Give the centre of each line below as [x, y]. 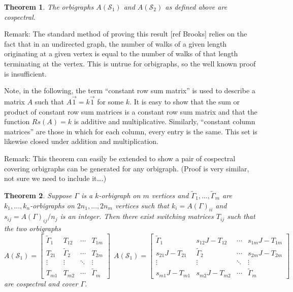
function [17, 121]
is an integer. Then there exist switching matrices [137, 216]
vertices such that [142, 205]
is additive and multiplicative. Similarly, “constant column [165, 121]
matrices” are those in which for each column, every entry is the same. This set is [131, 131]
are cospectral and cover [41, 283]
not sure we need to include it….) [55, 178]
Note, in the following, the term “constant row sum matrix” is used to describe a [130, 90]
